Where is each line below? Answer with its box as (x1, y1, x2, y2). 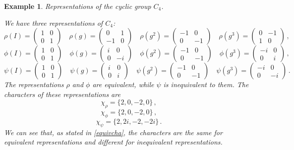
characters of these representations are (4, 89, 120, 99)
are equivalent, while (92, 79, 154, 90)
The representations (4, 79, 64, 90)
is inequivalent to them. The (163, 79, 249, 90)
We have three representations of (4, 17, 103, 28)
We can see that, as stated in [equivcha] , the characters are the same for (4, 127, 223, 137)
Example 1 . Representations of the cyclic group (4, 1, 151, 11)
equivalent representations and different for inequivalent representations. (4, 137, 223, 147)
